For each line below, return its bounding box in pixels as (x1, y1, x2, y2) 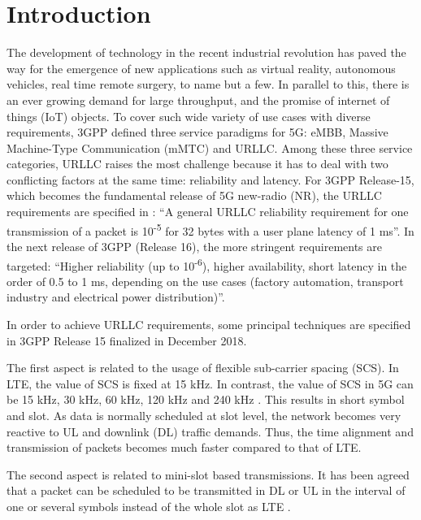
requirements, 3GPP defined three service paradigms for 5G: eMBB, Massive (7, 123, 388, 141)
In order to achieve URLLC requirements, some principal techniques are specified (7, 315, 411, 332)
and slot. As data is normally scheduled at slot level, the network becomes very (7, 406, 401, 423)
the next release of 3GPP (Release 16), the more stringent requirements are (7, 237, 382, 254)
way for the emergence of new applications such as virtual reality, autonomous (7, 59, 396, 76)
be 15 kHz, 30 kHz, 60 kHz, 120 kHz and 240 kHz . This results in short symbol (7, 391, 405, 408)
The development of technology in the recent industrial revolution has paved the (7, 44, 406, 61)
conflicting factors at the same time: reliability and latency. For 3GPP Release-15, (7, 171, 414, 188)
